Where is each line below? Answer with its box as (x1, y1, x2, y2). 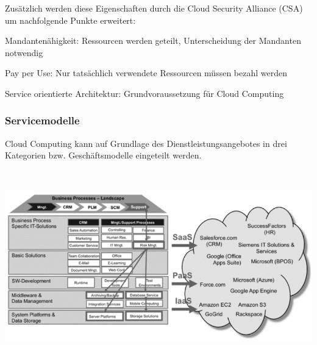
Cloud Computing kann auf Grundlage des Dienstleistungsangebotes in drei (5, 137, 287, 149)
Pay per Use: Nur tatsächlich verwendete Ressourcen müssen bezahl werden (5, 66, 287, 79)
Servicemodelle (5, 113, 80, 128)
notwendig (5, 46, 43, 59)
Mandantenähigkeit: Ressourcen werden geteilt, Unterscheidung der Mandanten (5, 34, 301, 47)
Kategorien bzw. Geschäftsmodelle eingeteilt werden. (5, 149, 202, 162)
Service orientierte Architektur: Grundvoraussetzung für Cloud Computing (5, 87, 284, 99)
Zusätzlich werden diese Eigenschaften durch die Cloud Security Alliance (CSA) (5, 2, 303, 14)
